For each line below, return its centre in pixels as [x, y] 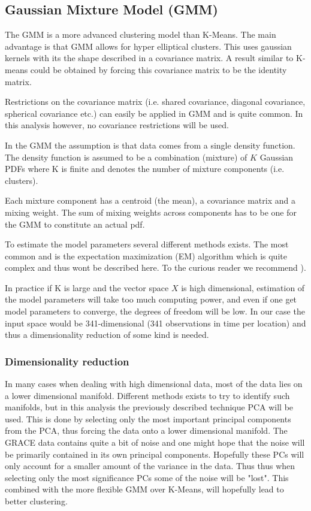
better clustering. [36, 501]
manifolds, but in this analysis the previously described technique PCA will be [149, 407]
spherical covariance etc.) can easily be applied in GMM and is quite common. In [154, 113]
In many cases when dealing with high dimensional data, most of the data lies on [154, 384]
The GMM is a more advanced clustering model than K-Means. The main [141, 34]
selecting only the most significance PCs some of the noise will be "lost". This [147, 477]
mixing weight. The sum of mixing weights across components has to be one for [151, 212]
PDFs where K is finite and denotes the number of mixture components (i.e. [145, 169]
